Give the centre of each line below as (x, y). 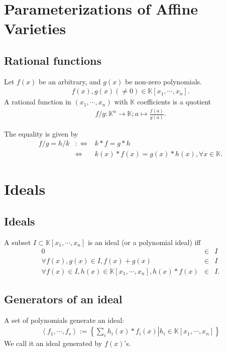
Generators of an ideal (63, 299)
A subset (18, 242)
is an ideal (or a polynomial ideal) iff (144, 242)
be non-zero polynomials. (164, 81)
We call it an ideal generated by (53, 343)
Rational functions (53, 60)
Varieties (35, 28)
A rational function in (38, 102)
